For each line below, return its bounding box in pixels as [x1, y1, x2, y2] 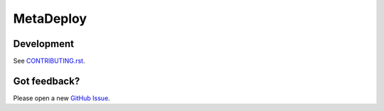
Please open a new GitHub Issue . [13, 93, 110, 102]
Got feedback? [13, 75, 80, 87]
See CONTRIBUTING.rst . [13, 57, 85, 65]
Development [13, 38, 75, 50]
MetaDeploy [13, 11, 87, 26]
